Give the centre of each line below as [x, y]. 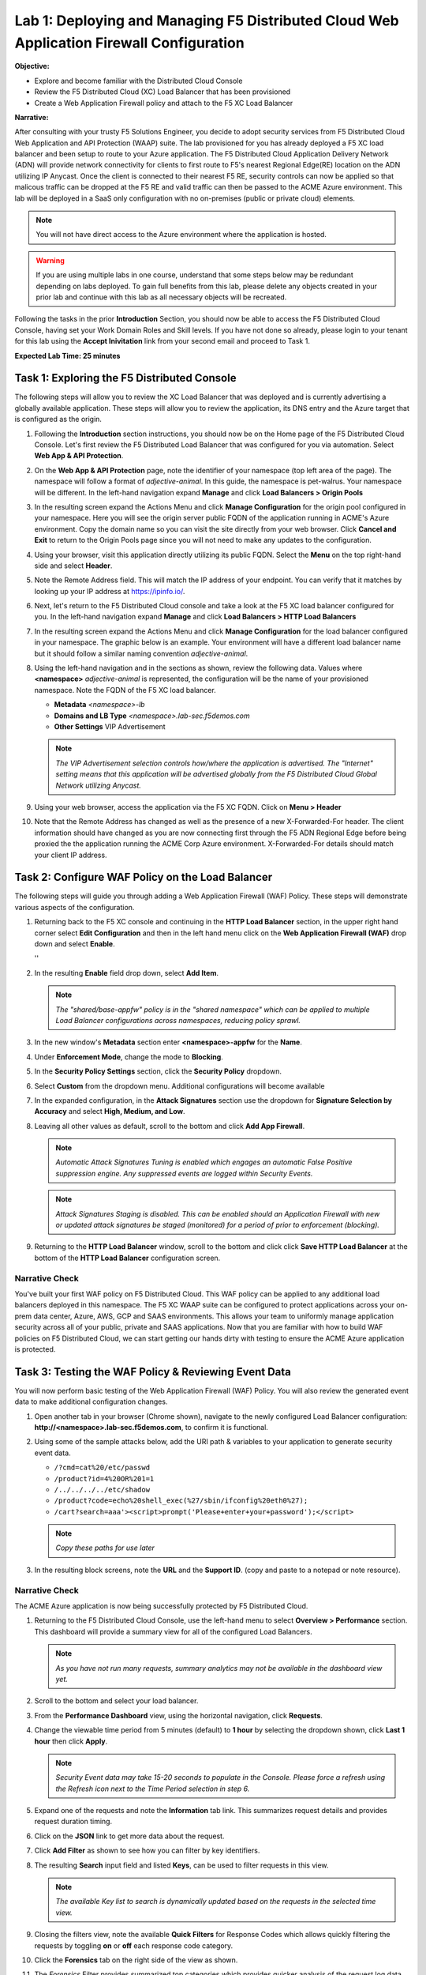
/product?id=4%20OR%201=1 [104, 1478]
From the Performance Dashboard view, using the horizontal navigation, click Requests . [179, 1715]
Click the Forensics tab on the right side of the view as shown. [136, 1960]
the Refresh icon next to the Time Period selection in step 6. [153, 1789]
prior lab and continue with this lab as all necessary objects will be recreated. [161, 297]
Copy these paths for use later [105, 1548]
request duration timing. [73, 1822]
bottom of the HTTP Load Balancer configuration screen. [127, 1258]
